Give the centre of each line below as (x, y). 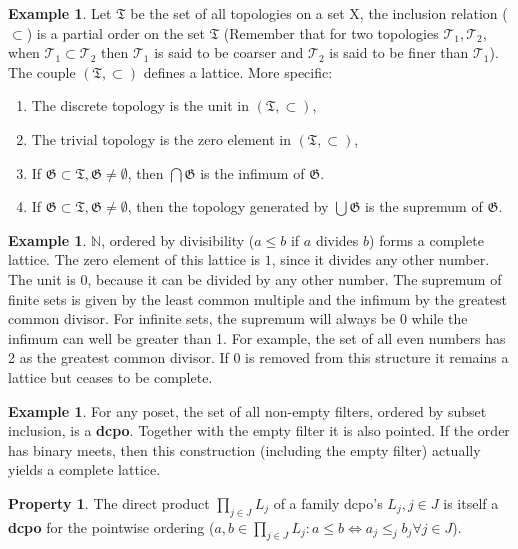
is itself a (471, 502)
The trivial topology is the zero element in (161, 138)
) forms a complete (426, 239)
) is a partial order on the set (116, 32)
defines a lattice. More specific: (238, 71)
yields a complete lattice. (84, 469)
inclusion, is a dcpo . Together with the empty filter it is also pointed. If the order (259, 430)
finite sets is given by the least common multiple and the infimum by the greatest (257, 298)
